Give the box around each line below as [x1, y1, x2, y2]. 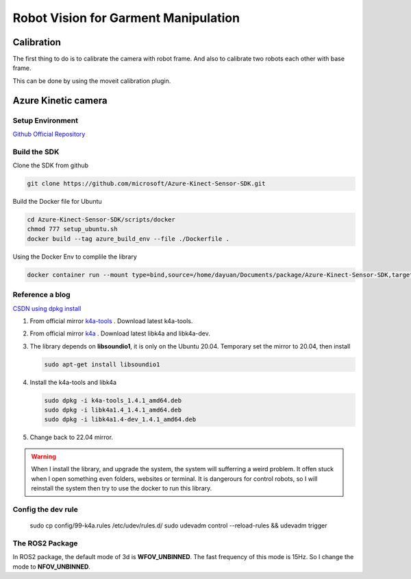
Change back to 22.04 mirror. [29, 433, 113, 442]
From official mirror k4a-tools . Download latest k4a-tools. [29, 316, 193, 325]
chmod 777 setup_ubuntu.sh [27, 225, 118, 233]
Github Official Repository [12, 130, 86, 138]
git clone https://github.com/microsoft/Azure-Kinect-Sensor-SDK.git [27, 180, 266, 188]
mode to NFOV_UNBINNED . [12, 563, 90, 571]
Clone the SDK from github [12, 161, 89, 169]
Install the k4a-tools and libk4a [29, 378, 116, 386]
